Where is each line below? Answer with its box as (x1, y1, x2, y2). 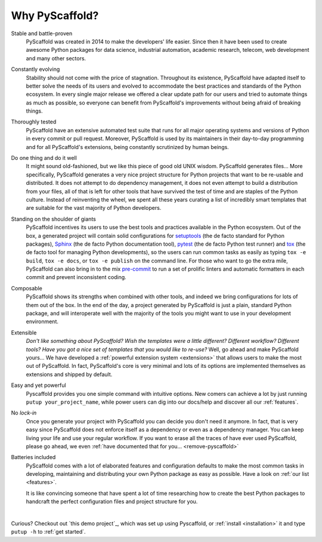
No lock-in (11, 409, 37, 417)
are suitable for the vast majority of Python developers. (26, 205, 162, 212)
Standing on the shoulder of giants (11, 215, 97, 222)
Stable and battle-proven (11, 30, 73, 37)
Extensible (11, 329, 37, 336)
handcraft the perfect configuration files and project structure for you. (26, 498, 198, 505)
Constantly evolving (11, 66, 60, 73)
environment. (26, 318, 59, 325)
